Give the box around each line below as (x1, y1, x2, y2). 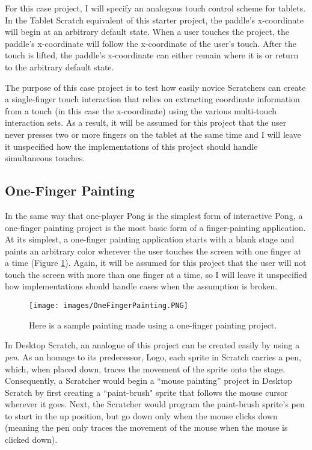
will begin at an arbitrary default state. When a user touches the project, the (5, 25, 289, 38)
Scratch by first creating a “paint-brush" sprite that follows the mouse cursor (5, 386, 288, 398)
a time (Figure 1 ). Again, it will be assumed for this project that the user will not (5, 256, 307, 269)
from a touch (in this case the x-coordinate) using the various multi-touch (5, 104, 277, 117)
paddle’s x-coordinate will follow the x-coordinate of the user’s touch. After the (5, 37, 296, 49)
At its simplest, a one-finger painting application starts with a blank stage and (5, 233, 295, 245)
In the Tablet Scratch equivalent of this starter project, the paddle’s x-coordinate (5, 13, 304, 26)
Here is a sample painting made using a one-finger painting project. (29, 318, 277, 331)
